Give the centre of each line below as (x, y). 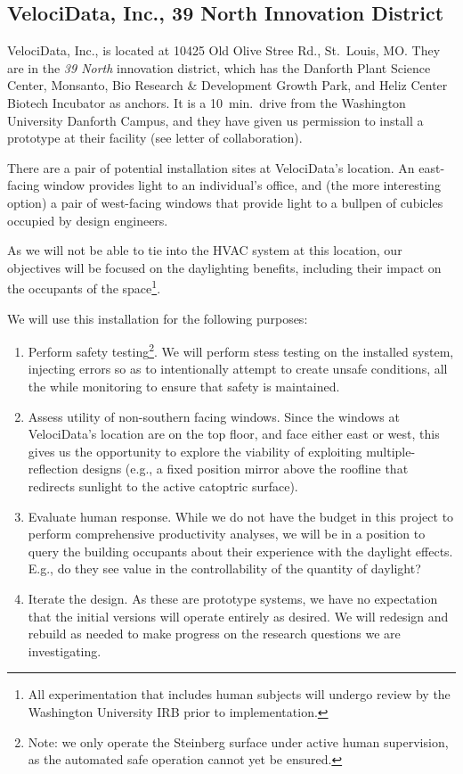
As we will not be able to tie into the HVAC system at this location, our (205, 250)
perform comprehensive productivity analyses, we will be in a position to (227, 534)
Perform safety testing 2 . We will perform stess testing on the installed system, (241, 350)
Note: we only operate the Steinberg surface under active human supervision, (238, 741)
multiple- (391, 451)
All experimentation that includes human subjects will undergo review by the (239, 694)
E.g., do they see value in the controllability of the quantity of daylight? (224, 568)
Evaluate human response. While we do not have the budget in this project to (241, 516)
